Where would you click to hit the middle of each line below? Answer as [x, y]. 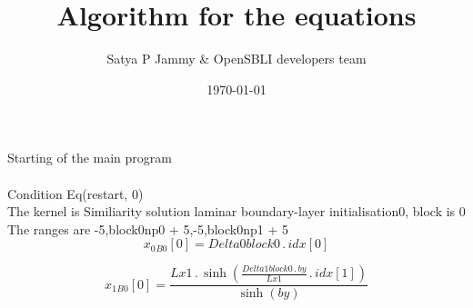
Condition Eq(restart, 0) [75, 193]
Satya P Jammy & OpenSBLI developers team [236, 59]
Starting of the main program [90, 158]
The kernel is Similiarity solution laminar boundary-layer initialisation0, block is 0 [236, 211]
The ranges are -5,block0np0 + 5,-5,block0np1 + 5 [148, 229]
